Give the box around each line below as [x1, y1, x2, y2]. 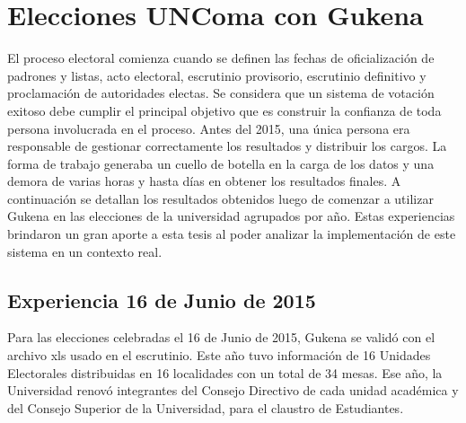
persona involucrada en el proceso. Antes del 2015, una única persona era [7, 119, 410, 137]
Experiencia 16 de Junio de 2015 [7, 286, 316, 313]
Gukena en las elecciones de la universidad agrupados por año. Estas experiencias [7, 207, 455, 225]
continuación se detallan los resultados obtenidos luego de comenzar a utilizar [7, 189, 434, 207]
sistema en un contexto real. [7, 242, 163, 260]
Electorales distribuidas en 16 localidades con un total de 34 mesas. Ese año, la [7, 363, 443, 382]
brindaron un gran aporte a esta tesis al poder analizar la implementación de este [7, 225, 456, 243]
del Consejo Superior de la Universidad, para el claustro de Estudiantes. [7, 398, 404, 417]
